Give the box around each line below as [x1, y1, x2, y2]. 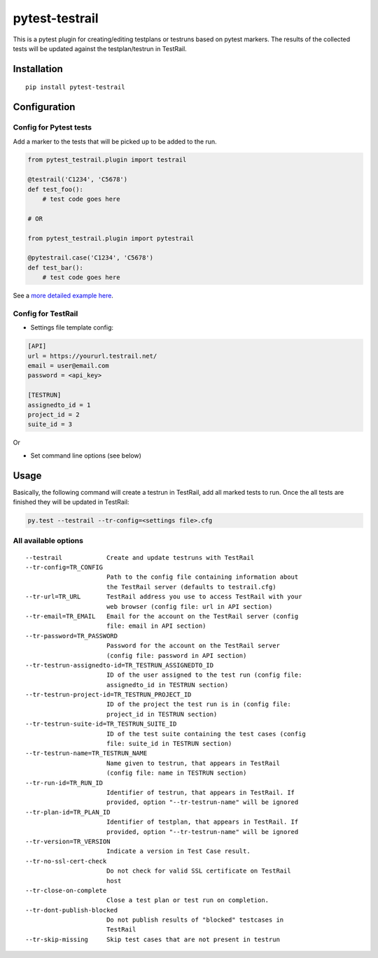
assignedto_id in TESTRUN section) [106, 681, 229, 689]
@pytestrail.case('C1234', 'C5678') [27, 254, 154, 262]
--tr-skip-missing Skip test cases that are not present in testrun [25, 935, 280, 943]
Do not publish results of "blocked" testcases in [106, 916, 284, 924]
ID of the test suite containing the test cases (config [106, 730, 306, 738]
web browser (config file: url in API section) [106, 603, 273, 610]
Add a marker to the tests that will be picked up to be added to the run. [13, 137, 217, 146]
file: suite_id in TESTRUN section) [106, 740, 232, 748]
